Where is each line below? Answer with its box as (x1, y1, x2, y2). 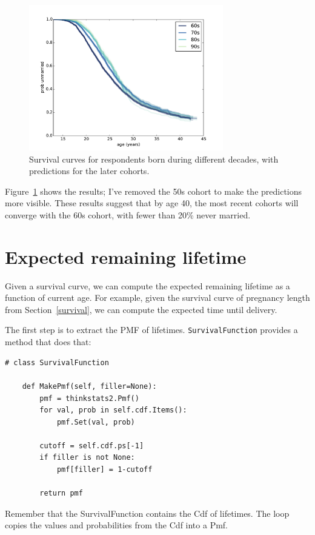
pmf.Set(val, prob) (56, 417, 135, 426)
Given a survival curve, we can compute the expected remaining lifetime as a (5, 279, 290, 292)
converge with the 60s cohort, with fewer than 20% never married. (5, 208, 251, 221)
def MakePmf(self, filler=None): (22, 382, 157, 391)
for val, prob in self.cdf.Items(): (39, 406, 187, 415)
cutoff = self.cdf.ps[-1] (39, 441, 144, 450)
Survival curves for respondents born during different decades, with (29, 152, 279, 165)
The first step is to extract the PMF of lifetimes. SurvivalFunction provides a (5, 323, 298, 336)
